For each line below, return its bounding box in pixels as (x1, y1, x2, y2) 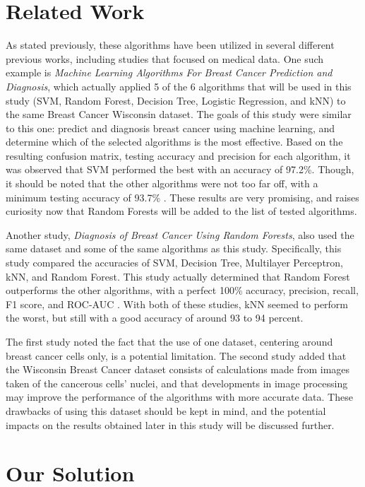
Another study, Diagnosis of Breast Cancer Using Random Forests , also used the (6, 227, 354, 242)
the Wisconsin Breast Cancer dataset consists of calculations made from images (6, 362, 350, 377)
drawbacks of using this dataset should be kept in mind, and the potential (6, 403, 326, 418)
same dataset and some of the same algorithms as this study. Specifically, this (6, 241, 342, 256)
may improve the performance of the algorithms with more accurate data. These (6, 389, 353, 404)
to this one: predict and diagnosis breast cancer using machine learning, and (6, 120, 335, 135)
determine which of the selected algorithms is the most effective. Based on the (6, 134, 343, 149)
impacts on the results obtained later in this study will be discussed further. (6, 417, 335, 432)
